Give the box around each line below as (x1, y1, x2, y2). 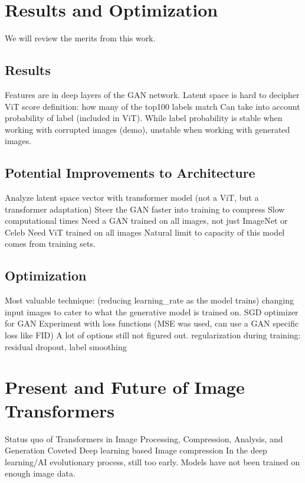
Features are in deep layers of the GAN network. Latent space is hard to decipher (5, 88, 300, 100)
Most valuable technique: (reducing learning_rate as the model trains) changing (5, 294, 294, 306)
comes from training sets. (5, 237, 96, 250)
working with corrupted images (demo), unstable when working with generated (5, 123, 290, 135)
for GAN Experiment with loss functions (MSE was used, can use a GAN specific (5, 317, 299, 329)
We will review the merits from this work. (5, 32, 156, 44)
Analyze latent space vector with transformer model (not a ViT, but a (5, 191, 259, 204)
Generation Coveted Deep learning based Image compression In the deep (5, 444, 267, 456)
